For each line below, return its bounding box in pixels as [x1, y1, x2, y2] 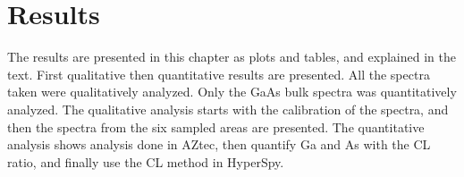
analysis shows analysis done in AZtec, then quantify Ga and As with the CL [7, 135, 431, 154]
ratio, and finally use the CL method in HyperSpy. [7, 152, 284, 171]
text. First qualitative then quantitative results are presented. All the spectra [7, 64, 430, 83]
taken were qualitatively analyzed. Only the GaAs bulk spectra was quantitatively [7, 82, 457, 101]
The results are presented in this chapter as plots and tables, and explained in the [7, 47, 456, 66]
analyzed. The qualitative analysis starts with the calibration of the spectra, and [7, 99, 449, 118]
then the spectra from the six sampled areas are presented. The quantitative [7, 117, 425, 136]
